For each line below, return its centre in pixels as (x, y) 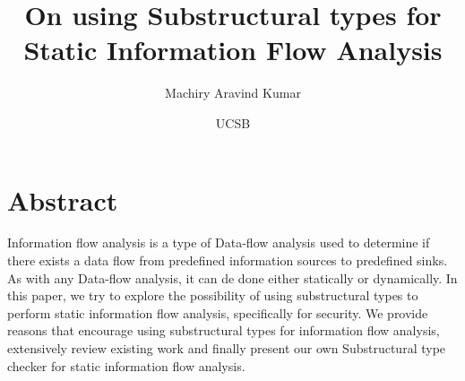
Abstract (63, 199)
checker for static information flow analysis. (126, 365)
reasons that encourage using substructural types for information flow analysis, (224, 330)
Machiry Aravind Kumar (233, 93)
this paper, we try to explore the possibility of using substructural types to (213, 295)
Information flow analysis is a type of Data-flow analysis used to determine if (219, 242)
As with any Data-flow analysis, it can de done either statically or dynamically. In (232, 277)
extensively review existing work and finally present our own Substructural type (227, 348)
